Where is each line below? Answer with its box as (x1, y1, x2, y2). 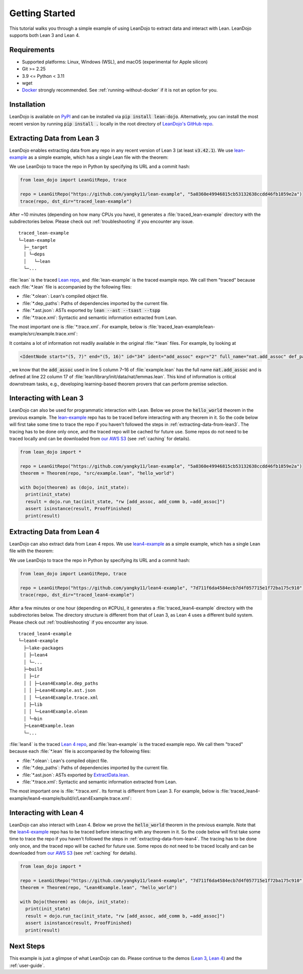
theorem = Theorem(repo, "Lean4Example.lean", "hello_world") (20, 885, 177, 891)
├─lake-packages (23, 645, 64, 651)
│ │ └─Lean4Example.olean (23, 709, 88, 715)
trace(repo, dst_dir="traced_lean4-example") (20, 592, 135, 598)
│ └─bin (23, 716, 42, 722)
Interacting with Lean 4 (9, 808, 84, 817)
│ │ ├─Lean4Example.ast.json (23, 688, 96, 693)
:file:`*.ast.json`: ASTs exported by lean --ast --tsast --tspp (22, 307, 161, 314)
